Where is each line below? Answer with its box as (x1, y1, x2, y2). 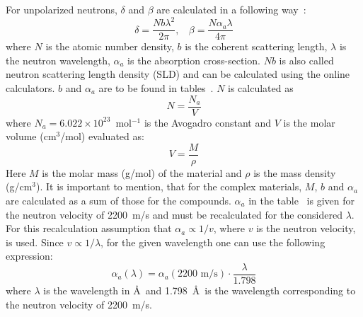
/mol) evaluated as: (60, 129, 144, 144)
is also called (279, 52, 334, 67)
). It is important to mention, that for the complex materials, (36, 179, 302, 194)
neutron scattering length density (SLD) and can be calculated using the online (6, 67, 350, 81)
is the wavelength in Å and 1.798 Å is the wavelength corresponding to (43, 283, 356, 298)
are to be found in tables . (98, 80, 214, 95)
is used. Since (6, 234, 64, 249)
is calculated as (228, 80, 294, 95)
